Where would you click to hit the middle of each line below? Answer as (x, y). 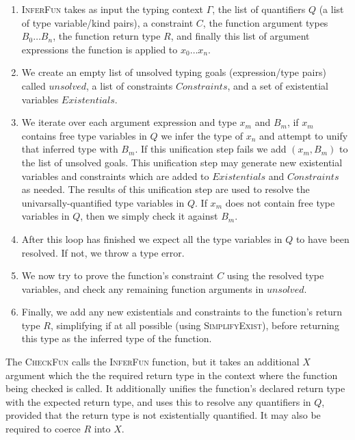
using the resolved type (275, 275)
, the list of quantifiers (259, 9)
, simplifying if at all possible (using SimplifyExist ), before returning (195, 325)
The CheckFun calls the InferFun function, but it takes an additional (153, 362)
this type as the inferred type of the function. (117, 338)
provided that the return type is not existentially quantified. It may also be (163, 415)
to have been (323, 238)
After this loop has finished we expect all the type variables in (152, 238)
